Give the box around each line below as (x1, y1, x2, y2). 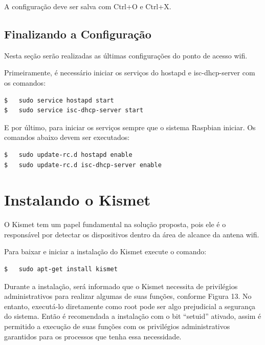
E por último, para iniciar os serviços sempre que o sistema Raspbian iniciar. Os (4, 121, 256, 132)
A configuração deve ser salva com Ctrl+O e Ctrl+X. (4, 1, 171, 11)
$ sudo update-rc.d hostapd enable (4, 151, 132, 158)
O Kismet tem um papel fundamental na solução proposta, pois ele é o (4, 219, 226, 230)
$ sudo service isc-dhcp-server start (4, 107, 144, 114)
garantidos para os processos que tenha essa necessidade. (4, 331, 182, 341)
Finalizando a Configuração (4, 26, 151, 42)
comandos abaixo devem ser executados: (4, 132, 130, 143)
